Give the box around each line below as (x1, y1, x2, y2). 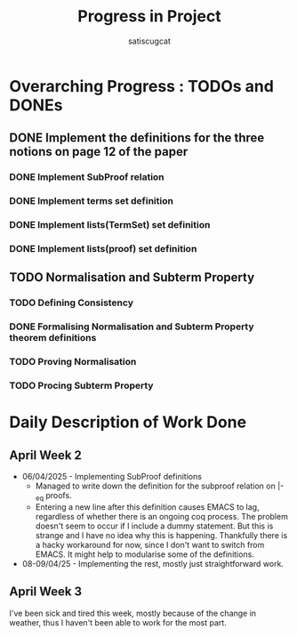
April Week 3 (9, 585, 83, 600)
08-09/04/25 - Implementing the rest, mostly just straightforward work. (21, 558, 285, 568)
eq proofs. (35, 490, 73, 503)
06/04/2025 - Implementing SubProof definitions (21, 472, 203, 482)
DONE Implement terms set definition (9, 195, 173, 207)
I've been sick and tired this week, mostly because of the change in (9, 608, 256, 618)
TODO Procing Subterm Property (9, 380, 154, 392)
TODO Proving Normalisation (9, 356, 137, 368)
